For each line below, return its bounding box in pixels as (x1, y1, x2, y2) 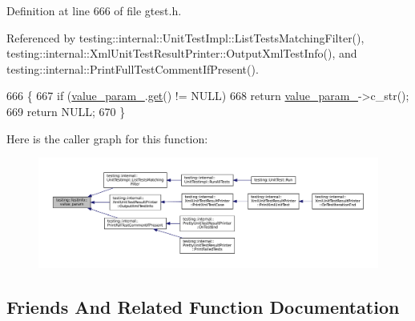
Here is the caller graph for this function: (6, 130, 208, 146)
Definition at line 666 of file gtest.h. (6, 2, 182, 18)
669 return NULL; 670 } (6, 102, 126, 119)
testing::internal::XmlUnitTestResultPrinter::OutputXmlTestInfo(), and (6, 45, 357, 62)
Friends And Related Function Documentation (6, 295, 400, 319)
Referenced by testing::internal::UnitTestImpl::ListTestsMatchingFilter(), (6, 29, 365, 46)
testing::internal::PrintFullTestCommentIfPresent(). (6, 60, 259, 77)
